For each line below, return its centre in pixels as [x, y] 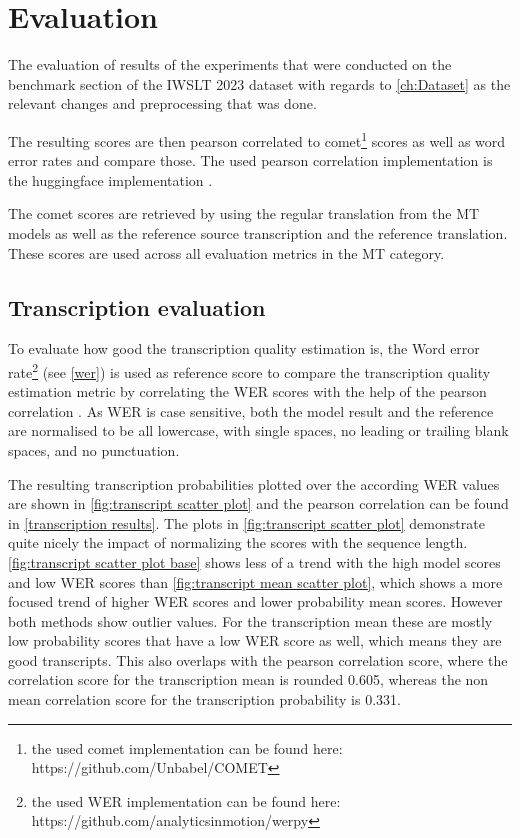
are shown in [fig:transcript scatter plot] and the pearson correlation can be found [258, 503]
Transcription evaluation [137, 306]
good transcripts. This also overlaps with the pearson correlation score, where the [258, 659]
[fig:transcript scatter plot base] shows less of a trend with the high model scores [254, 561]
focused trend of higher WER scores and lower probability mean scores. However [255, 601]
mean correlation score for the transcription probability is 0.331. [204, 699]
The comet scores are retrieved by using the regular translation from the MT [244, 213]
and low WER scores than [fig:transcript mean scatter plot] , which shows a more [255, 581]
